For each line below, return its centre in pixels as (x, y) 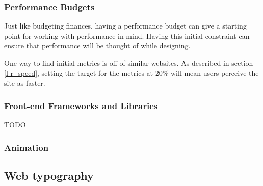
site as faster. (25, 83)
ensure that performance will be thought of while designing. (97, 46)
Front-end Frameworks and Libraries (81, 105)
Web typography (49, 175)
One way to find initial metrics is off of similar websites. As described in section (129, 63)
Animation (27, 147)
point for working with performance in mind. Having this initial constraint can (127, 35)
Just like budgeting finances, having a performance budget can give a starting (125, 26)
